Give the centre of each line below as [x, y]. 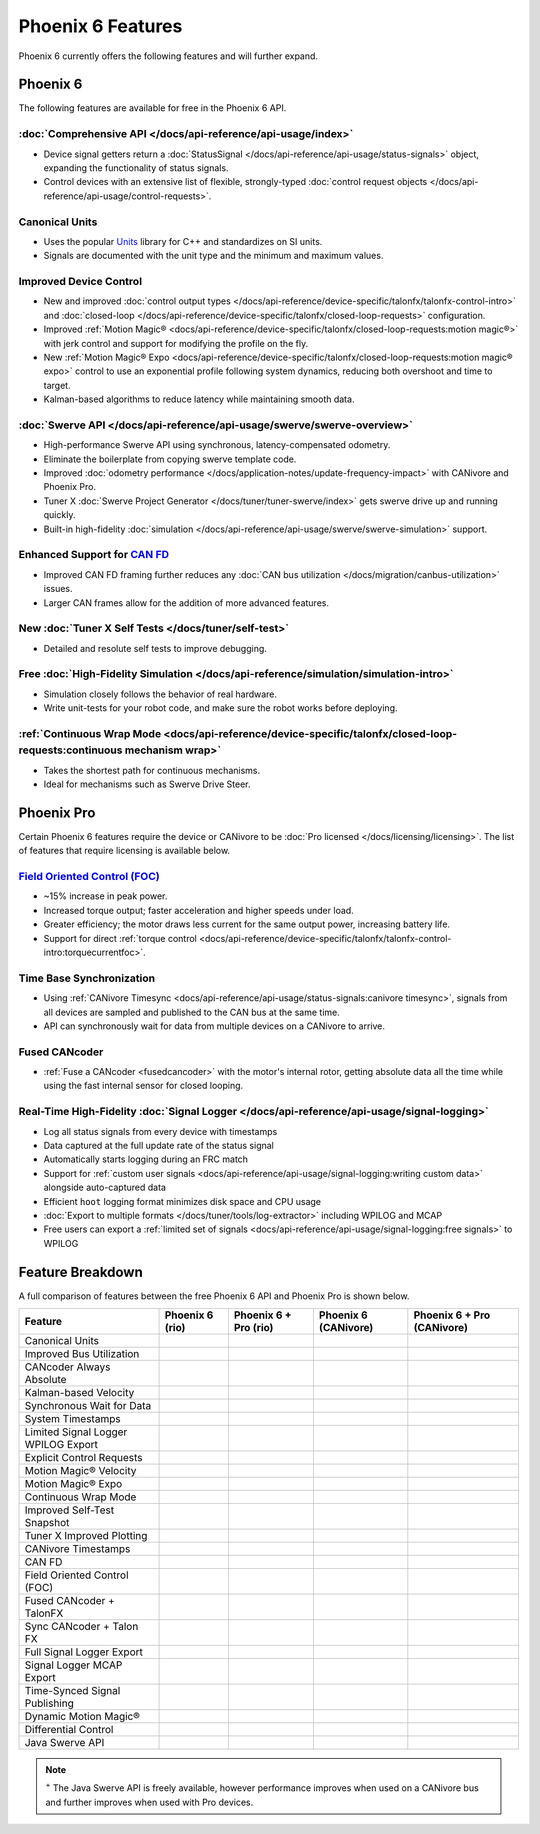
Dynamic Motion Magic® [82, 1716]
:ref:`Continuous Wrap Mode [90, 734]
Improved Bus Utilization [82, 1353]
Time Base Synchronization [86, 978]
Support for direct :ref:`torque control [120, 938]
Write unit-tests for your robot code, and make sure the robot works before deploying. [220, 708]
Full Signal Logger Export [84, 1652]
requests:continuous [70, 750]
